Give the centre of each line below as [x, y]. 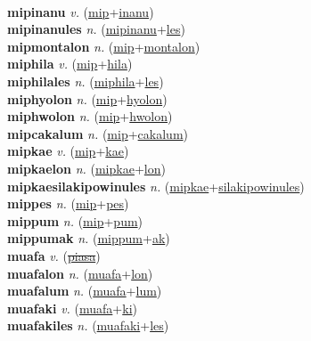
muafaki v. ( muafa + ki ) [72, 308]
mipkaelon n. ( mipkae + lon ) [86, 168]
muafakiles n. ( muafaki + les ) [88, 325]
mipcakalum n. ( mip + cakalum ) [98, 133]
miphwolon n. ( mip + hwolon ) [90, 116]
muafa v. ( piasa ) [54, 255]
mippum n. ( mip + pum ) [75, 220]
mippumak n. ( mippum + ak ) [89, 238]
